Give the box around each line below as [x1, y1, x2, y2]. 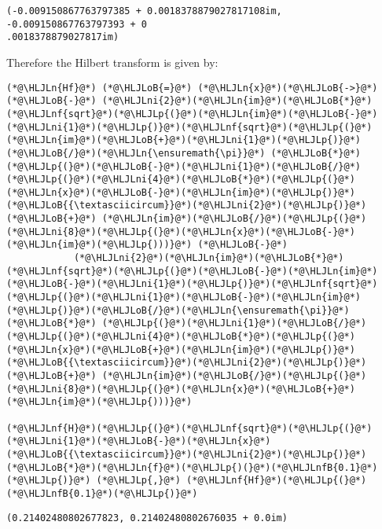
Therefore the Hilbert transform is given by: [6, 53, 219, 70]
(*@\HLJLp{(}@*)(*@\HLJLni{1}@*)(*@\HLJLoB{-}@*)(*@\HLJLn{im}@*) [6, 292, 362, 303]
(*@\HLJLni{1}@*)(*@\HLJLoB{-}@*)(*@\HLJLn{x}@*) [6, 435, 271, 447]
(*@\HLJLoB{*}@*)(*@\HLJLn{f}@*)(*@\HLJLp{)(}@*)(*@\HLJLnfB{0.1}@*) [6, 461, 378, 473]
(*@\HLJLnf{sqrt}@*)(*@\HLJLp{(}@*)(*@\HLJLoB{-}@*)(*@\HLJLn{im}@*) [6, 265, 378, 277]
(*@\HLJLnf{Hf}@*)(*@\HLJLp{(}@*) [186, 475, 367, 487]
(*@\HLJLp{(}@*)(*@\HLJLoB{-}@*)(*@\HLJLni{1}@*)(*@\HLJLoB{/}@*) [6, 160, 362, 172]
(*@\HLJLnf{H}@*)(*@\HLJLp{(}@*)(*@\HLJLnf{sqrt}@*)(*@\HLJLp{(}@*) [6, 422, 373, 434]
